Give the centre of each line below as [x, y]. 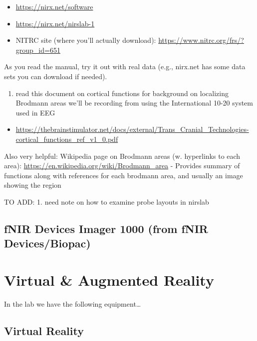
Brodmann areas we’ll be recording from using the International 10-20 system [134, 103]
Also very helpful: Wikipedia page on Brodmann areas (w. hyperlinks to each [122, 156]
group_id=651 [38, 50]
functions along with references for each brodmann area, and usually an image [124, 175]
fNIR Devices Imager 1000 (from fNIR [106, 228]
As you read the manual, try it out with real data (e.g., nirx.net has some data [125, 66]
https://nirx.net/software [54, 6]
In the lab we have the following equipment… [73, 303]
